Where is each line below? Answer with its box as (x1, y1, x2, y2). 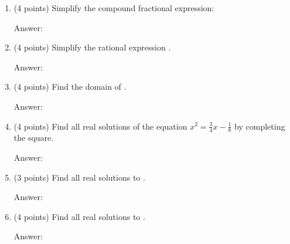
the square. (13, 131, 54, 144)
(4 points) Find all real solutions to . (13, 210, 145, 222)
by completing (234, 120, 285, 132)
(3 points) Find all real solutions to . (13, 171, 145, 183)
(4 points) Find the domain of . (13, 80, 127, 93)
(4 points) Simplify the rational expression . (13, 41, 171, 53)
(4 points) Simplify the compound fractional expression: (13, 2, 214, 13)
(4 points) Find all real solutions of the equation (13, 120, 187, 132)
